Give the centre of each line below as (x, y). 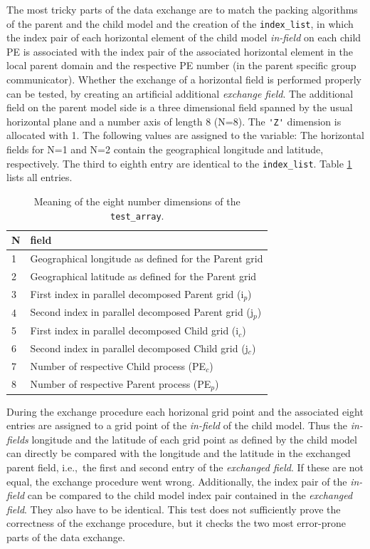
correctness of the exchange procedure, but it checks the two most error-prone (176, 523)
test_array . (137, 215)
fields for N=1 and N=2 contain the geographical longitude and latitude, (165, 149)
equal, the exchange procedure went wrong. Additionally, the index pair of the (177, 481)
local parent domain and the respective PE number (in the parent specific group (181, 65)
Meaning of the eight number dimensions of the (137, 201)
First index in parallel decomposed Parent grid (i (137, 293)
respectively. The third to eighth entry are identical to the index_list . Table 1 (179, 163)
